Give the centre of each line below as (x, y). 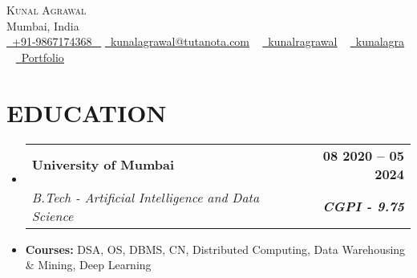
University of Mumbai (103, 164)
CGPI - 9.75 (363, 206)
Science (53, 215)
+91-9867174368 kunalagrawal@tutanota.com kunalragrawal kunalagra (208, 41)
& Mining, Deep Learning (88, 265)
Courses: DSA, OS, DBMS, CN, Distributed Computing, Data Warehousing (215, 249)
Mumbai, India (43, 25)
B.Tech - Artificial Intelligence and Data (146, 197)
